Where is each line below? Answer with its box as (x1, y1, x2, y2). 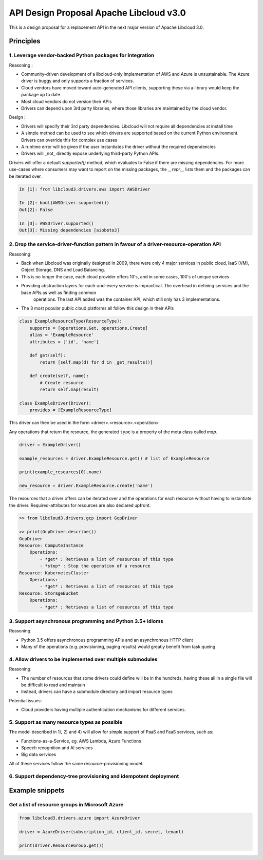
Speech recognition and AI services (21, 745, 93, 751)
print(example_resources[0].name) (19, 469, 102, 475)
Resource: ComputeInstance (19, 543, 84, 548)
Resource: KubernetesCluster (19, 570, 89, 576)
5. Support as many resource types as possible (9, 718, 123, 725)
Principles (9, 37, 41, 45)
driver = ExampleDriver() (19, 442, 81, 447)
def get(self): (29, 353, 66, 358)
